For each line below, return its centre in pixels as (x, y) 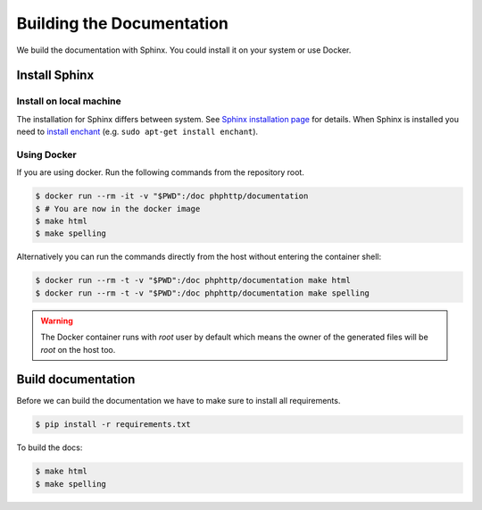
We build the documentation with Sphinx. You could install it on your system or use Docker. (184, 50)
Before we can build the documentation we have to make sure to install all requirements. (179, 401)
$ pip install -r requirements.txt (113, 425)
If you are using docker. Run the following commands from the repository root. (161, 172)
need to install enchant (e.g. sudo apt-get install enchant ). (137, 132)
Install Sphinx (55, 75)
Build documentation (76, 380)
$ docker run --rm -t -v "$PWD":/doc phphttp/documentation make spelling (203, 293)
